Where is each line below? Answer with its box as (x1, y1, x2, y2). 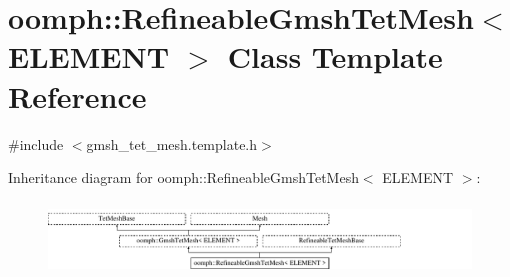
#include (8, 133, 64, 154)
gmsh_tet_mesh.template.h (86, 133, 258, 154)
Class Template (227, 36, 443, 77)
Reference (8, 75, 147, 116)
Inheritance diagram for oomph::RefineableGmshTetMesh (8, 167, 359, 188)
